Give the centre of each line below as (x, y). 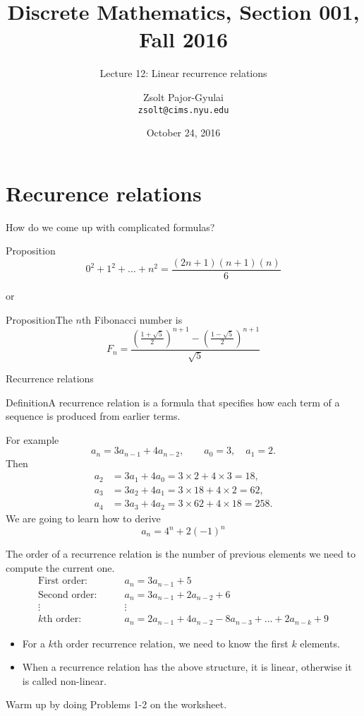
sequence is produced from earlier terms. (93, 416)
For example (32, 439)
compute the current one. (60, 567)
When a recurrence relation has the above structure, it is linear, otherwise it (187, 667)
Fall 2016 (183, 39)
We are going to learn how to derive (83, 518)
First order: (63, 581)
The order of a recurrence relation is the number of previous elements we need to (181, 554)
